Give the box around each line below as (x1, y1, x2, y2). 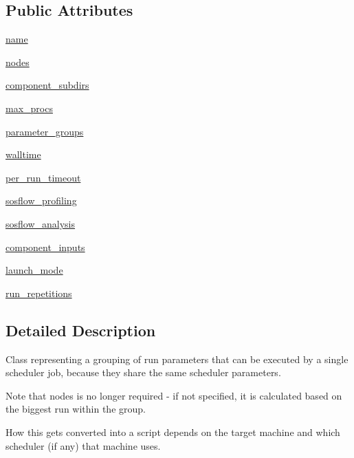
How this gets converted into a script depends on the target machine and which (5, 424, 340, 439)
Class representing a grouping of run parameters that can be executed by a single (5, 351, 349, 366)
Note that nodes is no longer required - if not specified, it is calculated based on (5, 388, 342, 402)
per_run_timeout (5, 170, 81, 184)
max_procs (5, 100, 53, 115)
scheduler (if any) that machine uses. (5, 438, 161, 452)
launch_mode (5, 263, 63, 277)
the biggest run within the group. (5, 402, 146, 416)
